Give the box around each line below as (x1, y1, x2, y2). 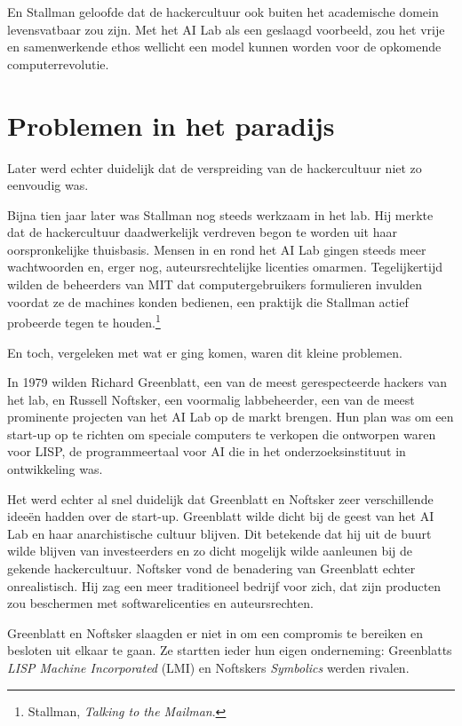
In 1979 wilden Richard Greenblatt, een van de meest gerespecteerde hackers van (7, 373, 447, 391)
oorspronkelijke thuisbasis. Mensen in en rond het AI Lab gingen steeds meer (7, 240, 426, 258)
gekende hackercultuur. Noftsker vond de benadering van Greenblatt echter (7, 559, 416, 578)
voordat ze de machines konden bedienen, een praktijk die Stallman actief (7, 292, 409, 311)
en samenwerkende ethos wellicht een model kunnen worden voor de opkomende (7, 37, 442, 56)
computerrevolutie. (7, 54, 109, 73)
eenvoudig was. (7, 176, 89, 194)
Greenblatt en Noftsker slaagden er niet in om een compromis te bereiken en (7, 623, 423, 642)
